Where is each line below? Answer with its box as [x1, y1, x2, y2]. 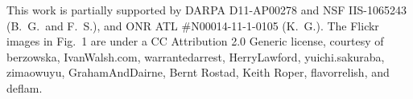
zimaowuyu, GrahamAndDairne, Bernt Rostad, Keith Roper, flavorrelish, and [6, 64, 390, 81]
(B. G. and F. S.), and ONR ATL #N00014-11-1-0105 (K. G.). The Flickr [6, 17, 379, 34]
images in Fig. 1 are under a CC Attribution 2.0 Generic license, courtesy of [6, 33, 384, 49]
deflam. [6, 79, 43, 96]
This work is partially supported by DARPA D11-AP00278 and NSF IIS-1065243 [6, 2, 407, 18]
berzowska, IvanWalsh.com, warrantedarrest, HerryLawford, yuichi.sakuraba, [6, 48, 385, 65]
